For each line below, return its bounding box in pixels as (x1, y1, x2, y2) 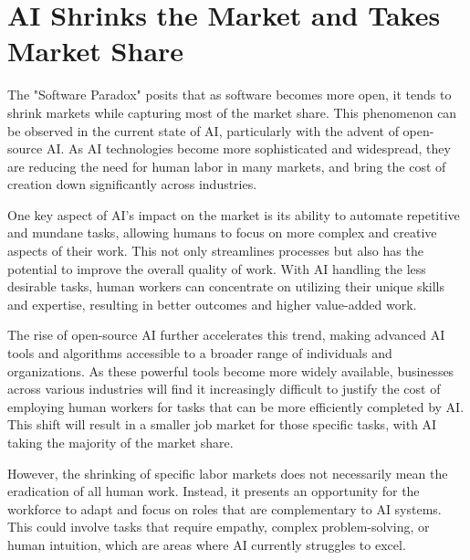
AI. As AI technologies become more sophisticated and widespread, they (46, 139, 451, 158)
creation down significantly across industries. (7, 174, 257, 194)
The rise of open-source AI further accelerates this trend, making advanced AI (7, 325, 445, 344)
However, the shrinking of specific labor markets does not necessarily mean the (7, 463, 448, 482)
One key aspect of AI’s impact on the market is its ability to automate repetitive (7, 205, 460, 224)
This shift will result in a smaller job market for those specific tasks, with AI (7, 415, 437, 434)
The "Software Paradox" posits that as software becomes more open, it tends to (7, 85, 452, 104)
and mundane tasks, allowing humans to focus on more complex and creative (7, 223, 437, 242)
